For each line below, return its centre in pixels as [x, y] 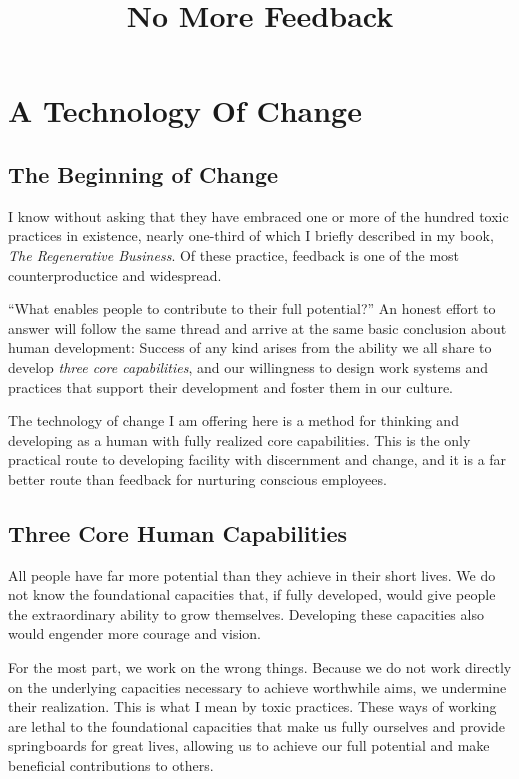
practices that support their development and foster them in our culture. [230, 386]
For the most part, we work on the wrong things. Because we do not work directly [260, 667]
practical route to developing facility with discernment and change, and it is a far [257, 459]
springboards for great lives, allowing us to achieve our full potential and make [249, 745]
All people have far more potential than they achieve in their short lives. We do [252, 574]
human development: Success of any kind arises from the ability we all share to [250, 347]
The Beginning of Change [143, 173]
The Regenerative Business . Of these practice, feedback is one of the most [234, 254]
